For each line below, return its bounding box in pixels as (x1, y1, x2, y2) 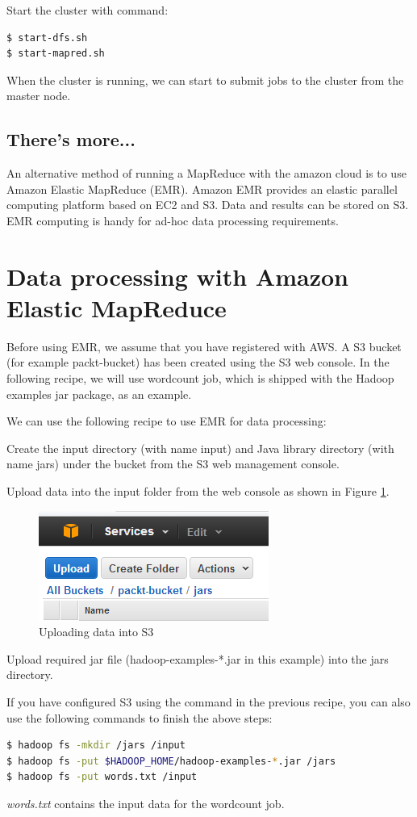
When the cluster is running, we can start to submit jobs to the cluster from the (6, 71, 404, 88)
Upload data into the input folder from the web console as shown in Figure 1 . (6, 483, 390, 500)
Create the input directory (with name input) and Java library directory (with (6, 439, 394, 456)
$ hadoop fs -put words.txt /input (6, 771, 198, 783)
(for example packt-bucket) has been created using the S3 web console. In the (6, 354, 390, 371)
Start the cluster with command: (6, 2, 169, 18)
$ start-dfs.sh (6, 31, 88, 44)
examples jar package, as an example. (6, 385, 192, 402)
